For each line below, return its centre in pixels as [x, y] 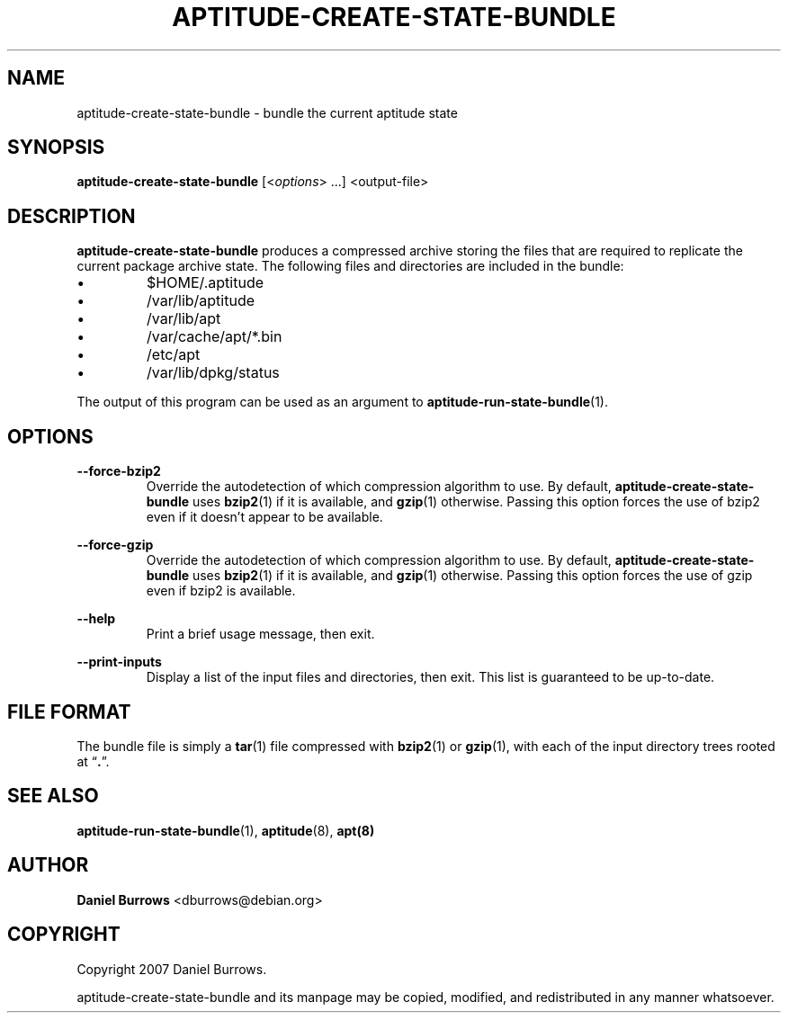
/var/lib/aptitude [201, 301]
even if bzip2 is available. [221, 591]
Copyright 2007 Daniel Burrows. [172, 969]
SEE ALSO [53, 796]
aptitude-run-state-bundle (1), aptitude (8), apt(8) [226, 830]
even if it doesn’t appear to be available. [264, 517]
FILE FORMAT [69, 711]
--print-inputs [119, 662]
